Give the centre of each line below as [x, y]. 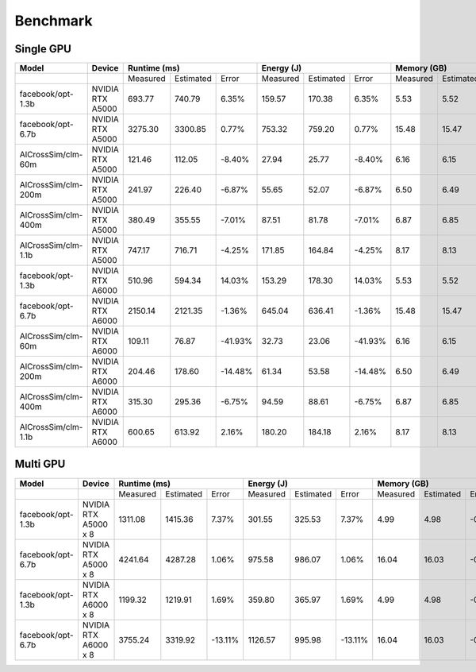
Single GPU [43, 49]
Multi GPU [40, 464]
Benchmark [54, 21]
